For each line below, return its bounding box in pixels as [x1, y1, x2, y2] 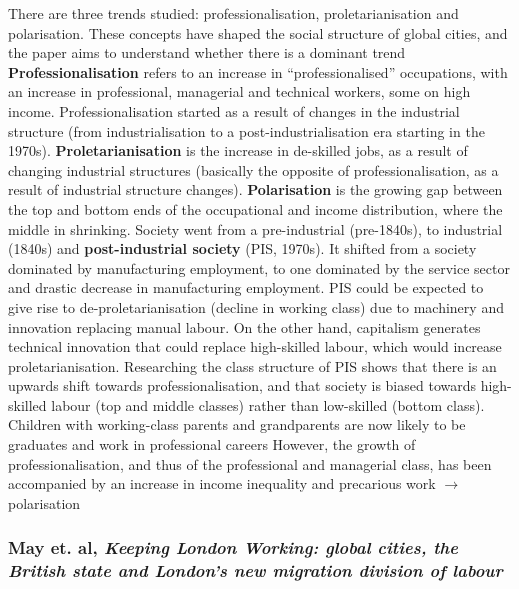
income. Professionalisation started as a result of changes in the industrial [8, 100, 460, 121]
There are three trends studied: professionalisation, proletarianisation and [8, 3, 459, 23]
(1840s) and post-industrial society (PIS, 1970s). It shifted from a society [8, 238, 477, 259]
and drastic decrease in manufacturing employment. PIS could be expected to [8, 277, 484, 298]
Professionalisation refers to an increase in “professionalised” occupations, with [8, 61, 508, 82]
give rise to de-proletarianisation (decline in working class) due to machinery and [8, 296, 504, 317]
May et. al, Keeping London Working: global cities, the [8, 535, 458, 560]
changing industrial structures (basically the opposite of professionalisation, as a [8, 159, 499, 180]
